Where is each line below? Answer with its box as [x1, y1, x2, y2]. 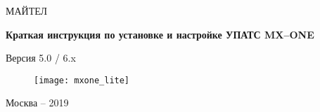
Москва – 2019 [6, 95, 69, 110]
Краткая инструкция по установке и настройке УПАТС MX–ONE [6, 27, 314, 41]
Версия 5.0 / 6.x [6, 50, 76, 65]
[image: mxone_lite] [34, 75, 130, 85]
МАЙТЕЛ [6, 3, 48, 17]
